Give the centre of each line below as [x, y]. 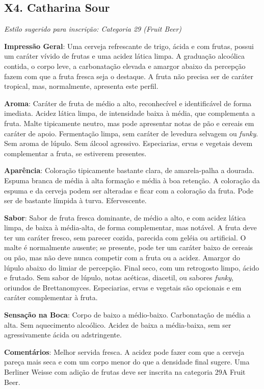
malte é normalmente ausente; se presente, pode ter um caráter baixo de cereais [129, 247]
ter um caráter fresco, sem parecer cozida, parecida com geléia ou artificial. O [125, 237]
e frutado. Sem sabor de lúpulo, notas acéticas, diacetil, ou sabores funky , [119, 277]
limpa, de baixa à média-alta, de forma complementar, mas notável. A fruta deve [130, 227]
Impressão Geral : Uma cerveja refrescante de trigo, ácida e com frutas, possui [129, 46]
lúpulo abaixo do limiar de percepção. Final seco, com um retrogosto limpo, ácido [132, 267]
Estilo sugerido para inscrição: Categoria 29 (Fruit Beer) [93, 29]
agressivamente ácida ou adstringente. [63, 335]
